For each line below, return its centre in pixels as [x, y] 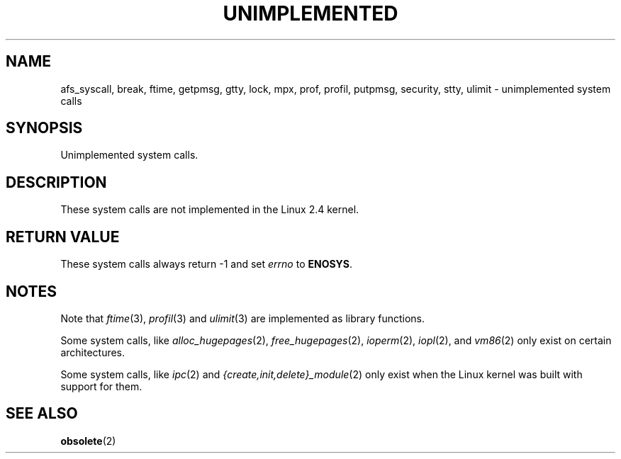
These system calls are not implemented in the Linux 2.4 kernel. [210, 210]
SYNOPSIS [44, 128]
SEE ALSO [42, 414]
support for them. [101, 386]
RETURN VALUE [63, 237]
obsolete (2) [88, 441]
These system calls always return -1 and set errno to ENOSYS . [207, 264]
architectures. [93, 352]
